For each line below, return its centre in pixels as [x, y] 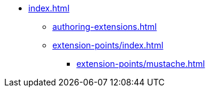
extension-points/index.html [108, 45]
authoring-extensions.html [105, 27]
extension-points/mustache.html [141, 64]
